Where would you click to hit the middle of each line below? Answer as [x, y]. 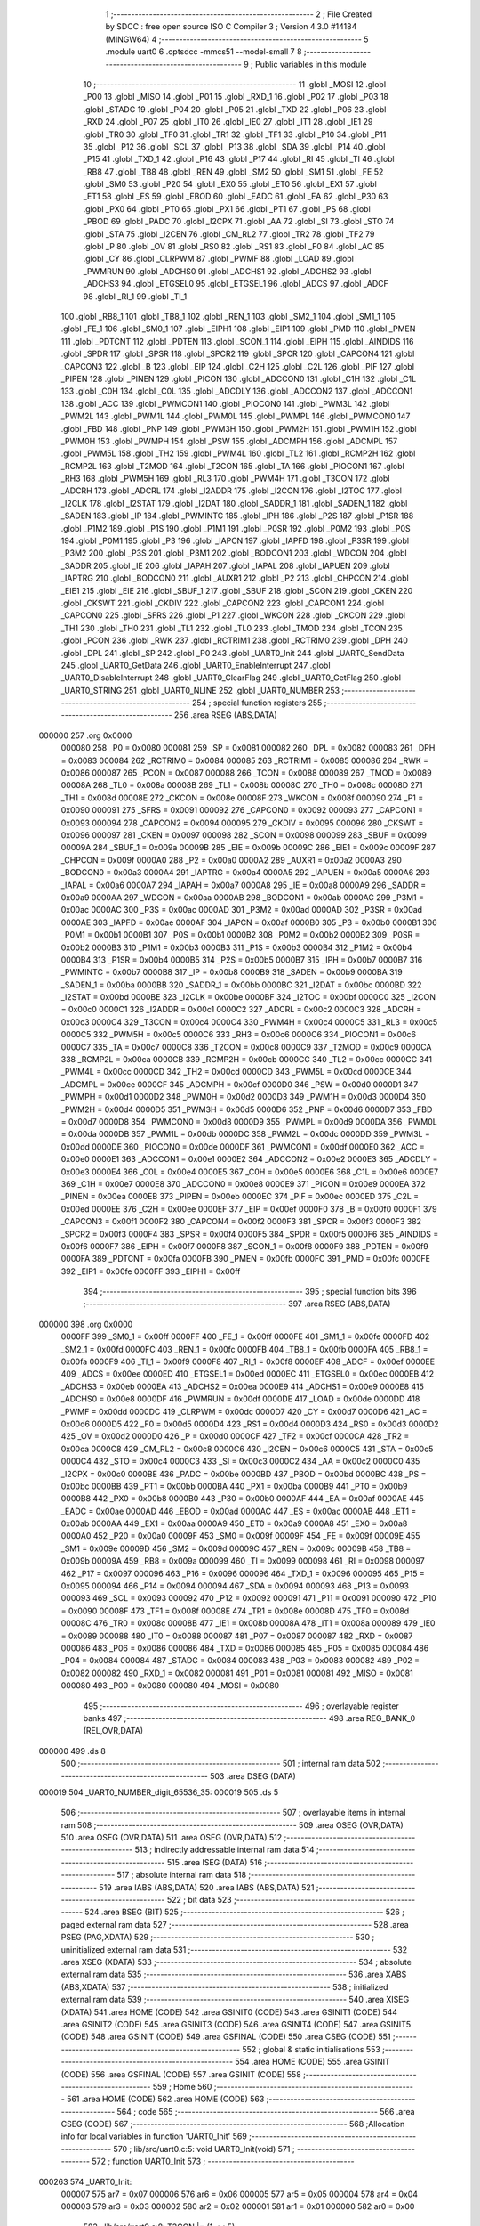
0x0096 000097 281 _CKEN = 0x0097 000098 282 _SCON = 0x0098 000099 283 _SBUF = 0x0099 [244, 835]
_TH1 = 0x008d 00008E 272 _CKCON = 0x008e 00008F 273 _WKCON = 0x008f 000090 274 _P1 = [242, 798]
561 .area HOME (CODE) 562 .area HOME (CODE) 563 [166, 2099]
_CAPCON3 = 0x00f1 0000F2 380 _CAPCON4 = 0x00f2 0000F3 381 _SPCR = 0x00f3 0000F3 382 [241, 1222]
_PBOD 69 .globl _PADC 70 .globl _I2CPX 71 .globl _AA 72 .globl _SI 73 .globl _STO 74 [239, 222]
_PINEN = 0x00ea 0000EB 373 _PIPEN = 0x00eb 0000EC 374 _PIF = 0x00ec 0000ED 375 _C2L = [240, 1197]
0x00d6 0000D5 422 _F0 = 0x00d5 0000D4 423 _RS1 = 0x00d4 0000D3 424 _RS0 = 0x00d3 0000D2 [250, 1424]
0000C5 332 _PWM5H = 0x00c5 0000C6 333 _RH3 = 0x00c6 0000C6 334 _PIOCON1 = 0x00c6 [239, 1035]
